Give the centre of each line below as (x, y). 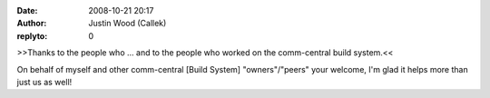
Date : (27, 10)
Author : (32, 24)
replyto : (32, 35)
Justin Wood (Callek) (127, 24)
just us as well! (44, 82)
